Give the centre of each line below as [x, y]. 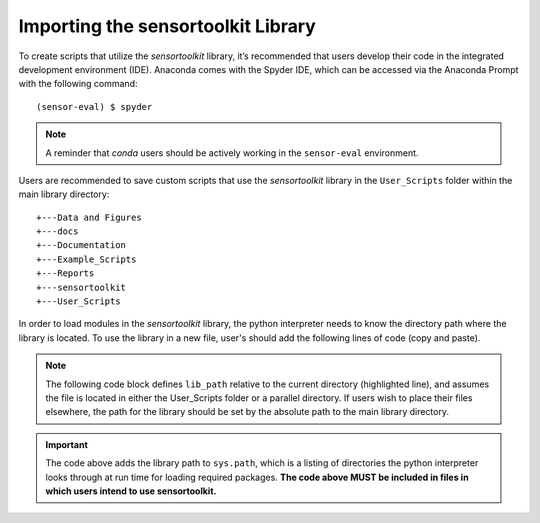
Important [67, 444]
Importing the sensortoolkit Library [167, 26]
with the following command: [78, 84]
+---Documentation [81, 245]
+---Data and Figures [89, 217]
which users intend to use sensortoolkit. [131, 491]
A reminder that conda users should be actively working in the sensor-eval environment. [232, 152]
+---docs [57, 231]
